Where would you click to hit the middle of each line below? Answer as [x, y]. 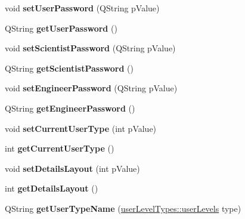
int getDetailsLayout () [52, 188]
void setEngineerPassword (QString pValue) [91, 88]
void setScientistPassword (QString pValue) [90, 48]
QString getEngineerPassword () [70, 108]
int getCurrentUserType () [60, 148]
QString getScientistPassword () [69, 68]
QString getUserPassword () [61, 28]
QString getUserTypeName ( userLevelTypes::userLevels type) [123, 208]
